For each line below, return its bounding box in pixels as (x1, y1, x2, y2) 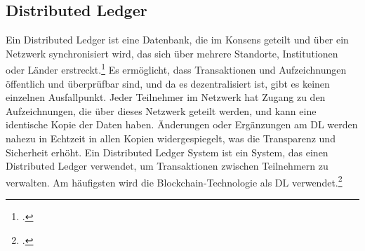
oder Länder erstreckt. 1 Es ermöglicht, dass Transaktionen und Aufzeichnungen (6, 60, 347, 77)
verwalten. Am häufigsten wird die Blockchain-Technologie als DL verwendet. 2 (6, 172, 343, 189)
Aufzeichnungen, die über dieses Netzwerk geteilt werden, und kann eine (6, 103, 317, 118)
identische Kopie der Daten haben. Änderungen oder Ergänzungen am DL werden (6, 117, 358, 132)
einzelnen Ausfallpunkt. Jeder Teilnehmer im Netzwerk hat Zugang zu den (6, 90, 326, 104)
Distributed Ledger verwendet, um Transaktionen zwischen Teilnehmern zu (6, 158, 328, 173)
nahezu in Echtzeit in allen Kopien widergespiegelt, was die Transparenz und (6, 131, 336, 146)
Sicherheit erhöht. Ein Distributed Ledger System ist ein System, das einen (6, 144, 328, 159)
